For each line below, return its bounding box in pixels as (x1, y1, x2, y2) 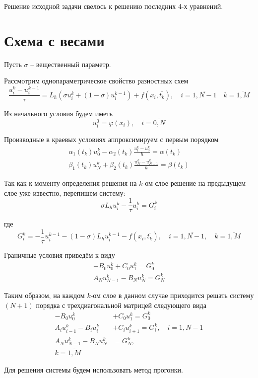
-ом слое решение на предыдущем (142, 178, 246, 188)
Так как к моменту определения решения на (4, 178, 137, 188)
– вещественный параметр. (30, 59, 111, 69)
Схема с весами (4, 30, 105, 50)
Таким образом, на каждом (4, 290, 85, 301)
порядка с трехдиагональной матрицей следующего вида (36, 300, 206, 310)
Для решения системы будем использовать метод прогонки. (4, 364, 183, 375)
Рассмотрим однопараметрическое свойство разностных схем (4, 76, 189, 86)
